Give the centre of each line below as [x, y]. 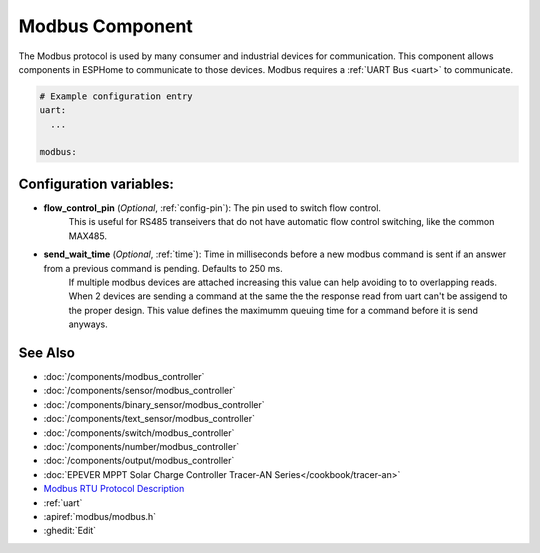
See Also [46, 352]
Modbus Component [106, 26]
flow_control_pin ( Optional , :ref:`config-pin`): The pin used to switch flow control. [212, 207]
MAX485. [87, 236]
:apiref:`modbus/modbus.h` [100, 516]
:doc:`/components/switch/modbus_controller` [139, 432]
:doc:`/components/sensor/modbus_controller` [139, 391]
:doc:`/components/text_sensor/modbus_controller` [149, 419]
